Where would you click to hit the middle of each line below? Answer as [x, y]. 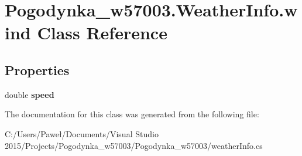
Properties [37, 69]
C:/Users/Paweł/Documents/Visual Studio [82, 133]
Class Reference [102, 33]
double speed [30, 94]
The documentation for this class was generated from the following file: [132, 114]
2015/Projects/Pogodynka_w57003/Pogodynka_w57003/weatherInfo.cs [134, 145]
